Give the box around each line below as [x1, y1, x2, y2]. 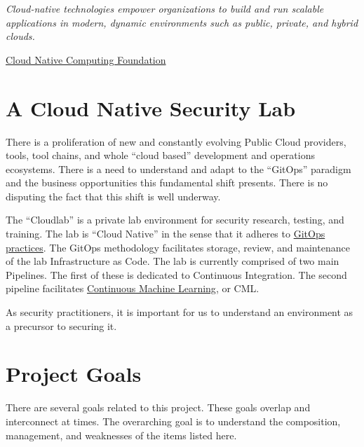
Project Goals [6, 359, 142, 388]
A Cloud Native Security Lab [6, 93, 296, 122]
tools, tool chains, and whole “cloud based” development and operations [6, 148, 315, 163]
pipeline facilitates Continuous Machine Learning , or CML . [6, 281, 259, 296]
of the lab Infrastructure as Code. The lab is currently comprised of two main [6, 254, 339, 268]
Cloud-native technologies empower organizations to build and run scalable [6, 1, 324, 15]
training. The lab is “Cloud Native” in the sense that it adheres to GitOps [6, 226, 325, 241]
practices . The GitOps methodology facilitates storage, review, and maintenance [6, 240, 350, 254]
